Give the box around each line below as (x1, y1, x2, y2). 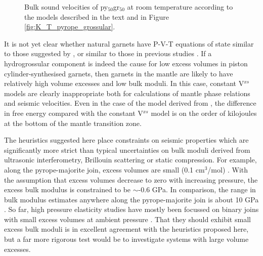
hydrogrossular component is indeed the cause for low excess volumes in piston (4, 58, 248, 68)
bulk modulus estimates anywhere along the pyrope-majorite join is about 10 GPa (4, 194, 259, 204)
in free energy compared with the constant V (4, 107, 143, 118)
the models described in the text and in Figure (24, 11, 169, 22)
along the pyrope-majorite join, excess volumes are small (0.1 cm (4, 164, 205, 175)
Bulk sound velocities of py (24, 2, 108, 12)
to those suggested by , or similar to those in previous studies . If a (4, 48, 212, 59)
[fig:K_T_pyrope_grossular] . (24, 21, 115, 32)
